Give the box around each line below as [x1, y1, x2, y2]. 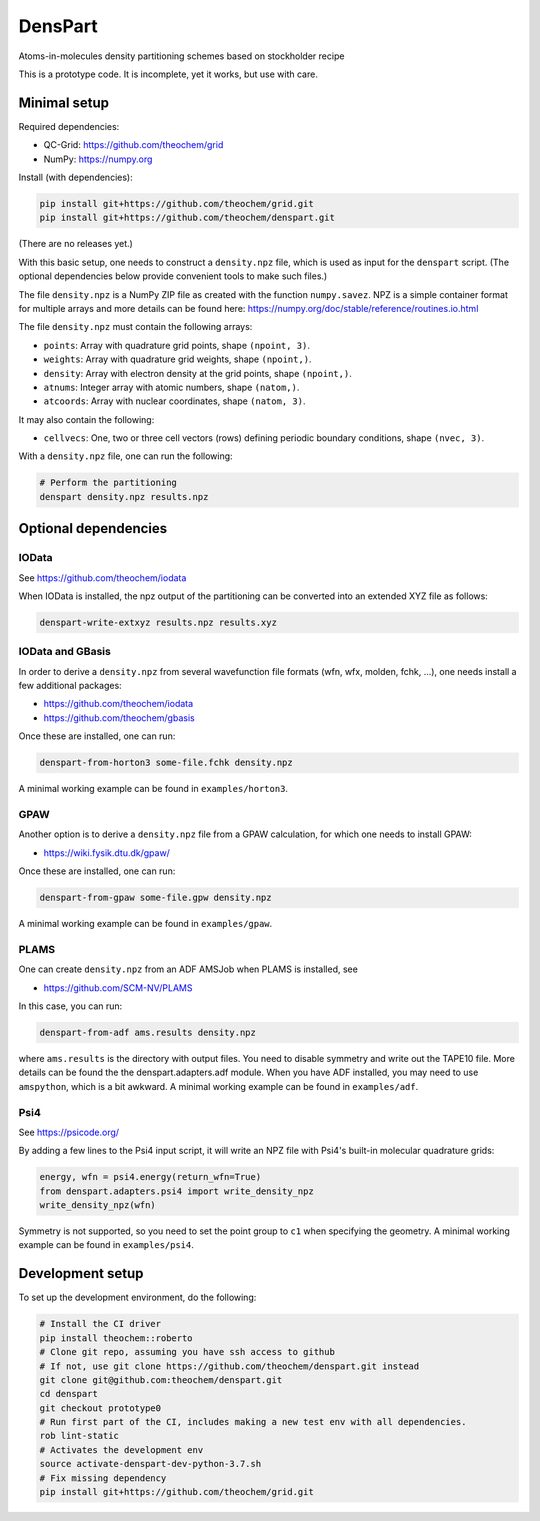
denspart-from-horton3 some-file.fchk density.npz [39, 757, 294, 769]
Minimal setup [18, 94, 110, 111]
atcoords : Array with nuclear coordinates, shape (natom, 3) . [43, 395, 306, 407]
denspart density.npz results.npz [39, 491, 209, 502]
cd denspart [39, 1388, 99, 1400]
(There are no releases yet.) [18, 238, 134, 250]
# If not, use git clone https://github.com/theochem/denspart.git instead [39, 1360, 420, 1372]
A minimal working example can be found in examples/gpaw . [18, 918, 273, 930]
